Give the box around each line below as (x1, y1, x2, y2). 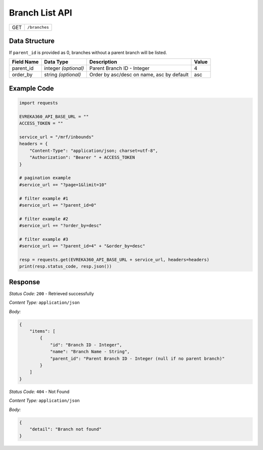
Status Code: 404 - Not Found (9, 389, 70, 394)
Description (89, 58, 117, 65)
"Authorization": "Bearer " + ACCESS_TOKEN (29, 155, 135, 160)
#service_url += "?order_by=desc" (19, 223, 102, 228)
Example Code (9, 84, 54, 93)
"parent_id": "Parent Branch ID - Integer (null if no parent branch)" (50, 356, 225, 361)
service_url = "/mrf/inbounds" (19, 134, 94, 140)
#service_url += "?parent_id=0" (19, 202, 97, 208)
